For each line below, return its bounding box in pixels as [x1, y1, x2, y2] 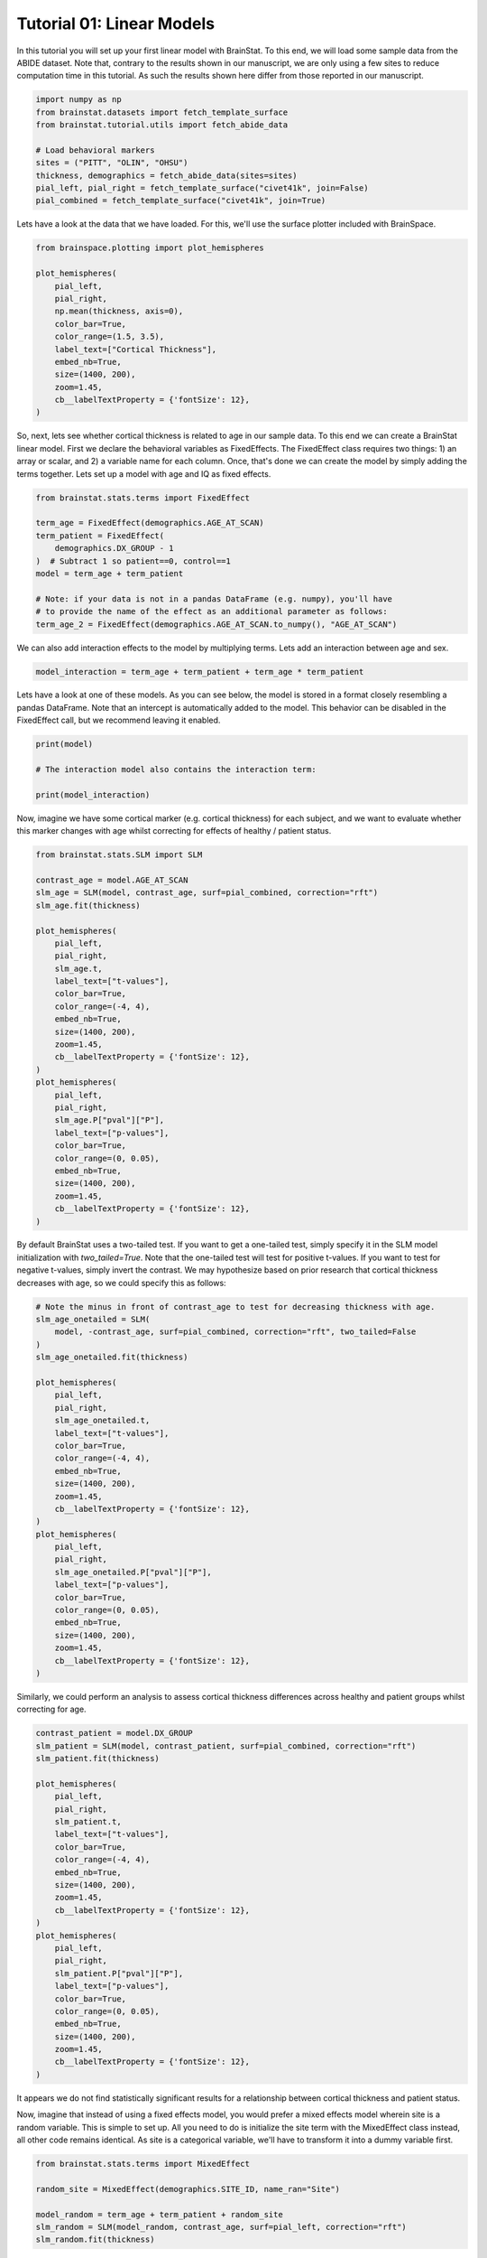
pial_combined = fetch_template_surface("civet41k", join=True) [35, 195, 326, 206]
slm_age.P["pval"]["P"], [54, 1115, 165, 1125]
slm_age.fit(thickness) [35, 900, 142, 910]
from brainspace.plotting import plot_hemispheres [35, 243, 265, 253]
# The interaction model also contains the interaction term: [35, 764, 317, 775]
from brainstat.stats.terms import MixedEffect [35, 2159, 250, 2169]
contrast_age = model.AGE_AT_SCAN [35, 874, 188, 885]
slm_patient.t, [54, 1816, 122, 1827]
